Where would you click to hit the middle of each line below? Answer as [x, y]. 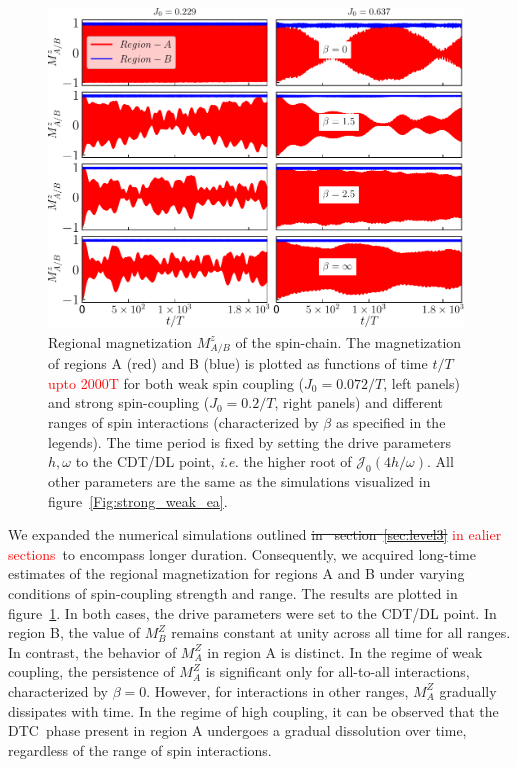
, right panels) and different [359, 402]
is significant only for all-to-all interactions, [337, 671]
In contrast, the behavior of [92, 651]
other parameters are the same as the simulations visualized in [239, 481]
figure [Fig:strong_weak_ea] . [138, 500]
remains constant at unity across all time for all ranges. [341, 632]
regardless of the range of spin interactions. [140, 749]
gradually [468, 690]
